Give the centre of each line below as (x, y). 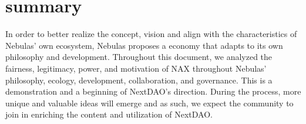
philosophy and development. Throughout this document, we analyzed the (139, 57)
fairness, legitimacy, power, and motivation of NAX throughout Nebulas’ (136, 68)
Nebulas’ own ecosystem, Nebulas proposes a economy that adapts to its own (144, 45)
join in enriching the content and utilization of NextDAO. (109, 114)
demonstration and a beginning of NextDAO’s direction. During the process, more (153, 91)
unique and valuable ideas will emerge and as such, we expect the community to (149, 103)
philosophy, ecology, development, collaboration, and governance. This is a (139, 80)
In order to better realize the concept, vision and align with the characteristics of (151, 34)
